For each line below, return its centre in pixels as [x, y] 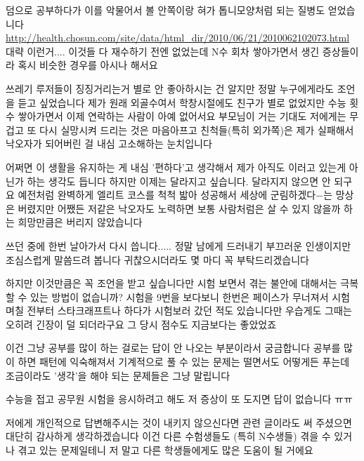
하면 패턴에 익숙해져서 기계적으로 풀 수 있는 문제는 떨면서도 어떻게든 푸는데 [184, 362]
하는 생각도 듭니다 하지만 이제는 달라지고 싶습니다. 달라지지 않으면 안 [179, 181]
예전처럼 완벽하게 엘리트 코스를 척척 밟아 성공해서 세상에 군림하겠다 [167, 195]
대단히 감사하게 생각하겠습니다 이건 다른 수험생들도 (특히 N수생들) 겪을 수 [168, 436]
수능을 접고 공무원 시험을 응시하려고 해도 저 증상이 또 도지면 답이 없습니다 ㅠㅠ [179, 399]
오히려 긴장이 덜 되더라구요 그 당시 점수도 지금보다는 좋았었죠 [141, 324]
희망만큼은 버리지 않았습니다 [80, 222]
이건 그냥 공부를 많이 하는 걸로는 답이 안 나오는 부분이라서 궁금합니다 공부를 [173, 348]
